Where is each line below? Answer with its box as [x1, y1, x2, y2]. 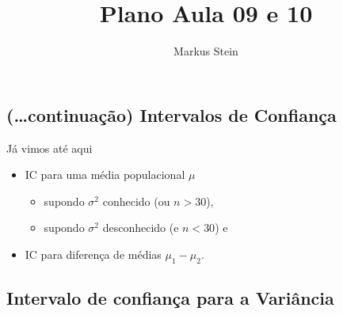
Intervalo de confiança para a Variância [6, 286, 334, 310]
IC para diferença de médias [25, 245, 162, 262]
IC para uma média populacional [25, 166, 185, 183]
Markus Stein [173, 43, 238, 59]
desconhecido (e [102, 219, 179, 236]
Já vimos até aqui [6, 139, 93, 156]
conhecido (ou [102, 192, 170, 209]
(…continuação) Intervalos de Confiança [6, 102, 337, 127]
